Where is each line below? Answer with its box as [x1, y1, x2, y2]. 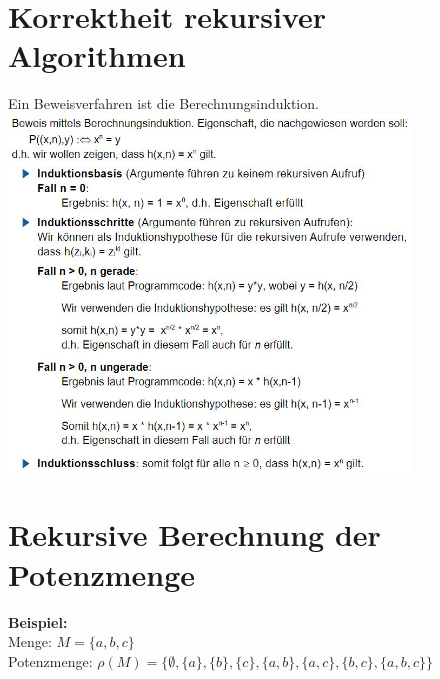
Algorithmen [8, 35, 186, 76]
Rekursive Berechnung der [8, 514, 381, 555]
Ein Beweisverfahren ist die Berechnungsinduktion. [8, 93, 319, 114]
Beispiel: [8, 611, 68, 632]
